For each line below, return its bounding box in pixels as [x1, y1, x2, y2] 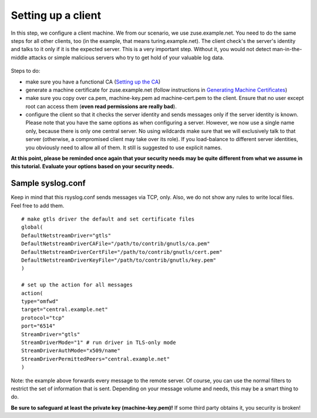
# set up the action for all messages [21, 282, 133, 288]
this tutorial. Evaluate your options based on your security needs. [11, 163, 174, 170]
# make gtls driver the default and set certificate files [21, 216, 195, 223]
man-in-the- [272, 46, 302, 53]
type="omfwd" [21, 298, 59, 305]
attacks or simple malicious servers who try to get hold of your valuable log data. [28, 53, 224, 61]
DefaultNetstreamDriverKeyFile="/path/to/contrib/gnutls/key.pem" [21, 257, 217, 264]
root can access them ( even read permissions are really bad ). [25, 103, 177, 110]
